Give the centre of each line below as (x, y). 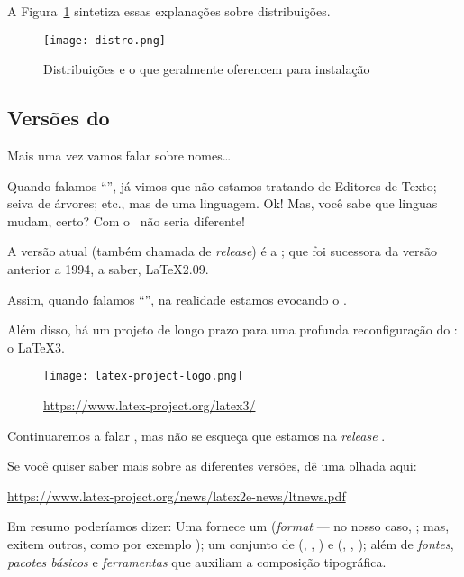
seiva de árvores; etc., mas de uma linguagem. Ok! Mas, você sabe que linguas (223, 203)
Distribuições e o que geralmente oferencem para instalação (207, 69)
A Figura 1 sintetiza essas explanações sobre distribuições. (169, 11)
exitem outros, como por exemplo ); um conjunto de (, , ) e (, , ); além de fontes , (231, 544)
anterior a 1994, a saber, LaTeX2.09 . (108, 269)
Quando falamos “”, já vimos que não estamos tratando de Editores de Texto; (222, 185)
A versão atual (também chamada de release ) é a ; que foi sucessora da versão (223, 251)
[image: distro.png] (105, 40)
